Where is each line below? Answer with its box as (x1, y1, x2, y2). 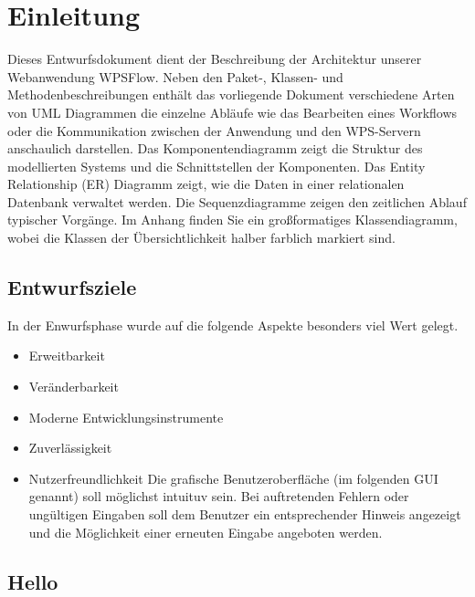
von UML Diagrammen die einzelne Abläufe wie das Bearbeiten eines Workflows (7, 102, 458, 121)
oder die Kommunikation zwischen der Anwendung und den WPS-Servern (7, 120, 421, 140)
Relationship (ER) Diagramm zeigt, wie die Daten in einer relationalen (7, 174, 405, 194)
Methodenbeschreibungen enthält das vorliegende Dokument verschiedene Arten (7, 85, 455, 104)
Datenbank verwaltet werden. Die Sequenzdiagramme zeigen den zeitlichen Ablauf (7, 192, 467, 211)
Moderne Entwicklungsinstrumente (28, 407, 224, 426)
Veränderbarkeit (28, 377, 119, 396)
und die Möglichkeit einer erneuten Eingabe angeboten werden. (28, 522, 383, 541)
